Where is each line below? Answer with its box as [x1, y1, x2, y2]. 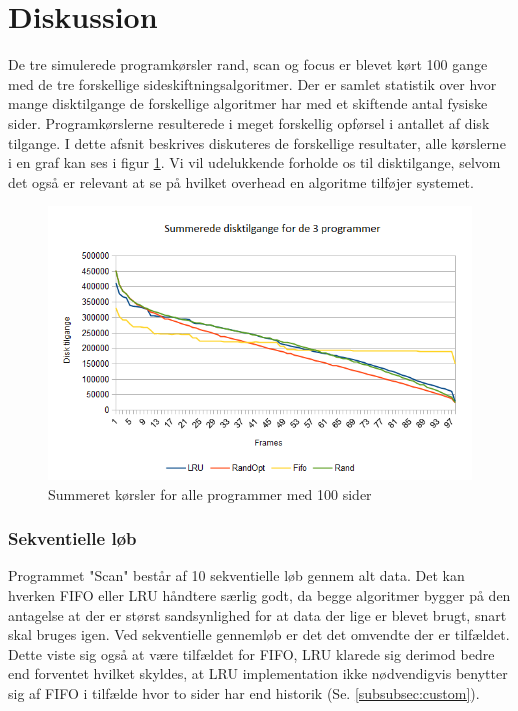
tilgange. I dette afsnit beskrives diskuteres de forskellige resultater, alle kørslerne [8, 132, 506, 153]
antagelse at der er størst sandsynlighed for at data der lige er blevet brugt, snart [8, 604, 507, 625]
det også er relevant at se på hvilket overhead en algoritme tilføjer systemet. [8, 171, 474, 192]
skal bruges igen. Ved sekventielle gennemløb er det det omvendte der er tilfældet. [8, 624, 510, 645]
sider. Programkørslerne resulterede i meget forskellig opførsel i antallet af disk [8, 112, 490, 133]
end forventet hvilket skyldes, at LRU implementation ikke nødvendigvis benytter [8, 663, 508, 684]
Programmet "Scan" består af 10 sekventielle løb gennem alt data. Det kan [8, 565, 465, 586]
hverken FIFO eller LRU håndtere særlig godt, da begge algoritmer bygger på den [8, 585, 511, 606]
